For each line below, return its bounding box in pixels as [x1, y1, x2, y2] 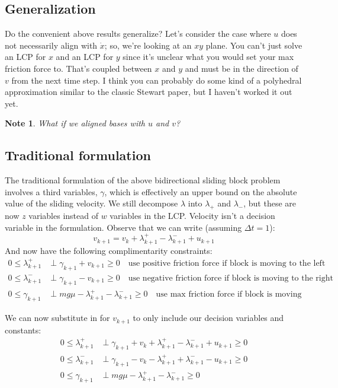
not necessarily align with [5, 39, 98, 51]
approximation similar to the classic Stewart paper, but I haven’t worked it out [5, 85, 292, 98]
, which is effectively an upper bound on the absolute [104, 185, 297, 198]
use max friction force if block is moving [156, 290, 302, 299]
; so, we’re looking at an [104, 39, 192, 51]
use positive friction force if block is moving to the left [128, 259, 326, 268]
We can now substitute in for [5, 311, 110, 324]
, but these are [243, 197, 297, 209]
